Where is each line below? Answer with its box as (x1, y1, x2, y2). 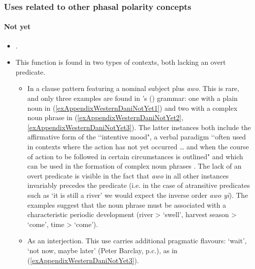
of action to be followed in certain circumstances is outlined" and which (27, 151, 243, 161)
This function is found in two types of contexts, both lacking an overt (15, 57, 226, 67)
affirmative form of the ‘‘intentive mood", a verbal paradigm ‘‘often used (27, 132, 246, 142)
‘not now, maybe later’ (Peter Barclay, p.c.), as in (27, 245, 178, 255)
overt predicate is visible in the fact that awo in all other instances (27, 170, 229, 180)
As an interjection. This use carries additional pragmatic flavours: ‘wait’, (27, 235, 247, 246)
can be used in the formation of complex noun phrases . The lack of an (27, 161, 242, 171)
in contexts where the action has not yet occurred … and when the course (27, 141, 249, 151)
